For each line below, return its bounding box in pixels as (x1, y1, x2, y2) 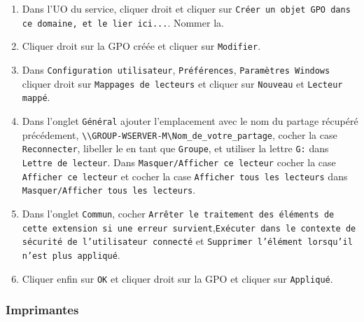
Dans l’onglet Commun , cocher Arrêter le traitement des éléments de (22, 206, 335, 220)
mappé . (22, 90, 50, 105)
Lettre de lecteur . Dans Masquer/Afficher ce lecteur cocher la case (22, 154, 336, 169)
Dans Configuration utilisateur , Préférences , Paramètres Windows (22, 62, 330, 76)
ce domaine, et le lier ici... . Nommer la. (22, 15, 224, 29)
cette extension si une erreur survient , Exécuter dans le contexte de (22, 220, 356, 234)
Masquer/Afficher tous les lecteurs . (22, 182, 196, 197)
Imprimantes (6, 301, 79, 318)
